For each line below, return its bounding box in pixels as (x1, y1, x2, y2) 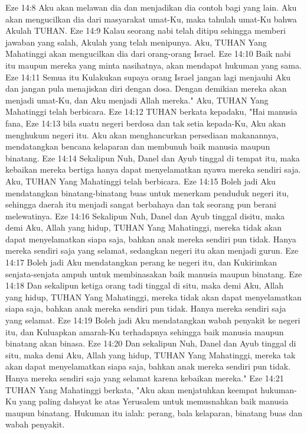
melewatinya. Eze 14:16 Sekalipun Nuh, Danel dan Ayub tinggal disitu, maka (5, 209, 285, 222)
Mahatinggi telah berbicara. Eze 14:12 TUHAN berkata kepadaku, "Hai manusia (5, 105, 298, 118)
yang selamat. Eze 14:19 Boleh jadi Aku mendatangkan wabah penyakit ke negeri (5, 314, 301, 326)
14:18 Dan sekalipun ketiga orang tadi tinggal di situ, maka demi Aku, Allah (5, 279, 283, 292)
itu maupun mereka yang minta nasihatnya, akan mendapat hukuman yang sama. (5, 59, 302, 71)
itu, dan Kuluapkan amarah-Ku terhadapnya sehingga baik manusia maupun (5, 325, 284, 338)
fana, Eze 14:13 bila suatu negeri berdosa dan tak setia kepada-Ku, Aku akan (5, 116, 286, 129)
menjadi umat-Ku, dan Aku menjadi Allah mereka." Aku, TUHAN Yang (5, 93, 269, 106)
